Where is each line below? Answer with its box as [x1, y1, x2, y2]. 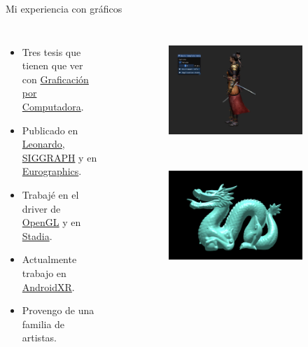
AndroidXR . [22, 279, 75, 294]
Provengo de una [22, 303, 94, 318]
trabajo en [22, 265, 66, 280]
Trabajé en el [22, 187, 79, 201]
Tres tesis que [22, 44, 81, 59]
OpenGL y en [22, 215, 81, 229]
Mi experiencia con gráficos [6, 1, 122, 15]
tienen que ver [22, 58, 83, 73]
